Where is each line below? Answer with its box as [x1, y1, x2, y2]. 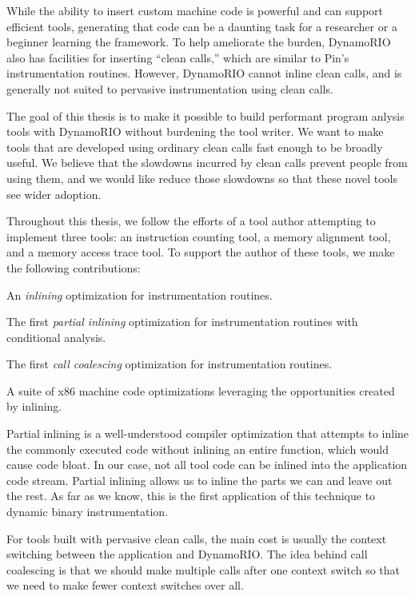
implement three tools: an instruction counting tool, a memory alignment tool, [6, 228, 391, 244]
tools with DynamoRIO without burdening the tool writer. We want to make [6, 123, 384, 140]
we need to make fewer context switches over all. [6, 577, 244, 594]
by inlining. [6, 398, 62, 415]
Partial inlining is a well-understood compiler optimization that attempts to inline [6, 425, 409, 442]
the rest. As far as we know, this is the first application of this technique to [6, 487, 376, 504]
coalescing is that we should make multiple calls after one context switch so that [6, 561, 400, 578]
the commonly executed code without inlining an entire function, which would [6, 440, 389, 457]
